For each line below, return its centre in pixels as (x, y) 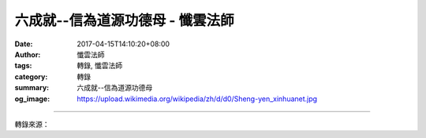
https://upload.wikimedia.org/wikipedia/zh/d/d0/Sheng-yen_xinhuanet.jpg (197, 99)
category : (31, 76)
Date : (24, 44)
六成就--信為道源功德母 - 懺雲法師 (124, 20)
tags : (23, 66)
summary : (32, 88)
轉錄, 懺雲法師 (99, 66)
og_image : (32, 99)
